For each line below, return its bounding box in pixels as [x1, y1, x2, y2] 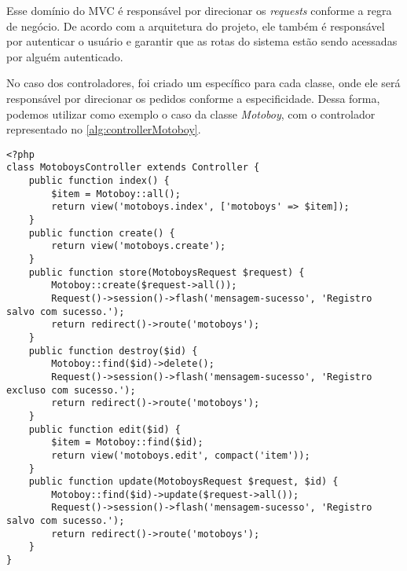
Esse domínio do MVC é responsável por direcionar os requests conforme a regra [6, 2, 392, 18]
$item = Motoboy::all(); [51, 188, 181, 199]
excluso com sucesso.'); [6, 384, 136, 396]
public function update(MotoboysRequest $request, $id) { [28, 476, 339, 488]
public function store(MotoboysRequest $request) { [28, 266, 305, 278]
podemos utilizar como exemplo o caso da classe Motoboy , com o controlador [6, 105, 376, 122]
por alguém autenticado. [6, 48, 123, 64]
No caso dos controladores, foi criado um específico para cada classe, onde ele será [6, 75, 401, 91]
